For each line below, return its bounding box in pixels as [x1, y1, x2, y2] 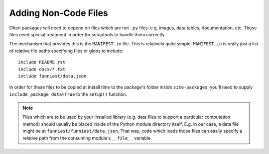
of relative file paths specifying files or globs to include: [9, 48, 124, 54]
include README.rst [18, 60, 66, 65]
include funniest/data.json [18, 73, 87, 79]
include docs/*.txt [18, 66, 66, 72]
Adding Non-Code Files [9, 7, 108, 18]
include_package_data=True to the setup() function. [9, 91, 127, 97]
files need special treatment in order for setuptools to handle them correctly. [9, 31, 166, 37]
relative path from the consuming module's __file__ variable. [22, 135, 152, 141]
